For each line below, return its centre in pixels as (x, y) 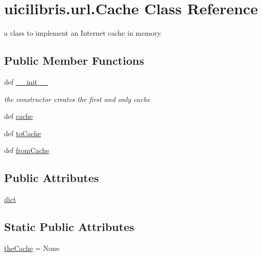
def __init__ (26, 81)
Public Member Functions (74, 60)
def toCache (23, 133)
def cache (18, 116)
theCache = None (32, 248)
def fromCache (27, 150)
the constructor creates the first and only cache (77, 99)
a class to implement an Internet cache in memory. (83, 33)
